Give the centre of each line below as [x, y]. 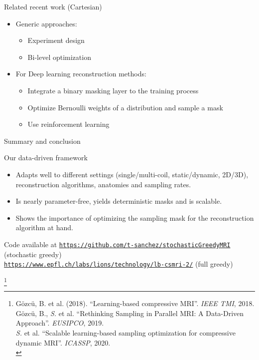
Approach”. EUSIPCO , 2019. [60, 323]
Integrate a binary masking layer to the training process [113, 90]
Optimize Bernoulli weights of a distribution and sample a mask [125, 107]
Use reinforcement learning [68, 124]
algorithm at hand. [44, 227]
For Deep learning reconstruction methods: [81, 74]
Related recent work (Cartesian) [53, 6]
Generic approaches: [46, 23]
